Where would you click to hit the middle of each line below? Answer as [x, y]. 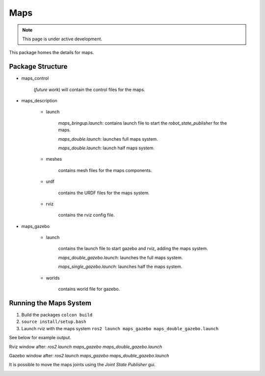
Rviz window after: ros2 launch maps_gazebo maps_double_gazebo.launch [86, 347]
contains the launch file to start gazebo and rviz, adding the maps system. [133, 249]
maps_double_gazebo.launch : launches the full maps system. [120, 258]
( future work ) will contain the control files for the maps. [89, 89]
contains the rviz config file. [86, 215]
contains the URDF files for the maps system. [104, 193]
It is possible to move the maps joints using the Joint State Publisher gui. [82, 365]
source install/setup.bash [54, 322]
